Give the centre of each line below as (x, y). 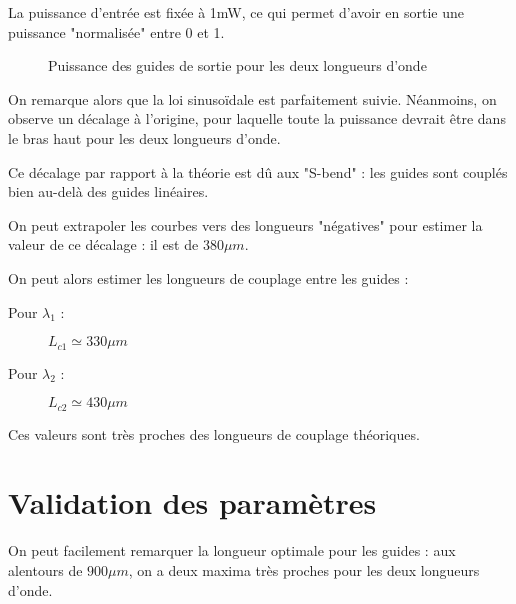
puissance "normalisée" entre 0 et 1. (116, 31)
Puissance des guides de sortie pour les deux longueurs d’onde (237, 65)
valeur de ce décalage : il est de (103, 244)
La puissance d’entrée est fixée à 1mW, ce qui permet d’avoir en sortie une (236, 12)
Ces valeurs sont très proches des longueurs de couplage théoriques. (214, 433)
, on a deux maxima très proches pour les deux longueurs (304, 569)
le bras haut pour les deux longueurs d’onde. (144, 137)
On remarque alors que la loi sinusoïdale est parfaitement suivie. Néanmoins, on (252, 98)
